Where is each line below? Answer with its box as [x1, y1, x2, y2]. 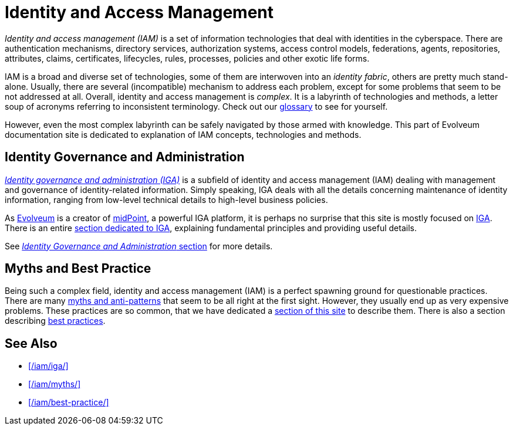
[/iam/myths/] [28, 379, 81, 390]
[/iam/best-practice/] [28, 397, 109, 408]
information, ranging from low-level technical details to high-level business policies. [5, 194, 328, 205]
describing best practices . [5, 316, 106, 326]
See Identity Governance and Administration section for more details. [5, 241, 273, 251]
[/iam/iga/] [28, 361, 69, 371]
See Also [5, 336, 58, 351]
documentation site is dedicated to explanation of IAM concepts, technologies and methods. [5, 129, 362, 140]
